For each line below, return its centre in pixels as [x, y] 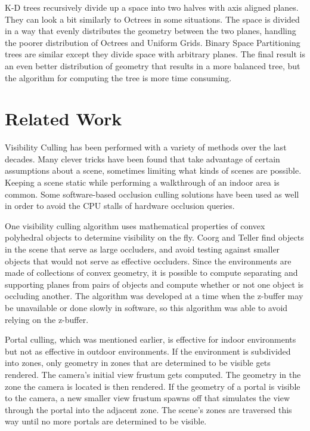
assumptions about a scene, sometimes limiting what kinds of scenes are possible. [153, 170]
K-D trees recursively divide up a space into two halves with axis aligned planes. [152, 7]
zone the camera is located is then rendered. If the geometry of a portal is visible [153, 386]
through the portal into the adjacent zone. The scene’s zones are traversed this [148, 409]
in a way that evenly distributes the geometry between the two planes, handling [151, 31]
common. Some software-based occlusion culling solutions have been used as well [152, 194]
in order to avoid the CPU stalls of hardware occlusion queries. [120, 206]
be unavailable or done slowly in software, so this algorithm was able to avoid [146, 307]
